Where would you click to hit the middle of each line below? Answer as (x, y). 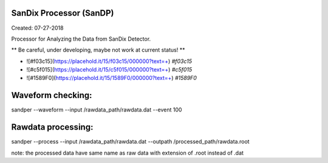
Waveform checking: (52, 95)
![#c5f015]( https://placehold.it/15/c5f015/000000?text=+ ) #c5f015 (109, 70)
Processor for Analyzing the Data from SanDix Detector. (81, 39)
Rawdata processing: (52, 127)
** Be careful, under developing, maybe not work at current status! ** (98, 50)
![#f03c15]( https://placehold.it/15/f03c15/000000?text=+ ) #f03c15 (109, 61)
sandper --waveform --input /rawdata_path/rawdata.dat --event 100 (97, 110)
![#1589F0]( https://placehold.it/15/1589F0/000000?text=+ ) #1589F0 (112, 78)
